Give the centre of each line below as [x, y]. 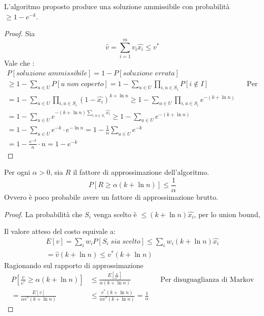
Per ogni [17, 172]
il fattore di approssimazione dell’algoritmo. [141, 172]
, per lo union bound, [227, 214]
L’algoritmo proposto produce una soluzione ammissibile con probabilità [117, 6]
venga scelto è [115, 214]
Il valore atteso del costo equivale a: [60, 231]
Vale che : [19, 62]
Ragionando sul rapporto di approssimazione [74, 265]
